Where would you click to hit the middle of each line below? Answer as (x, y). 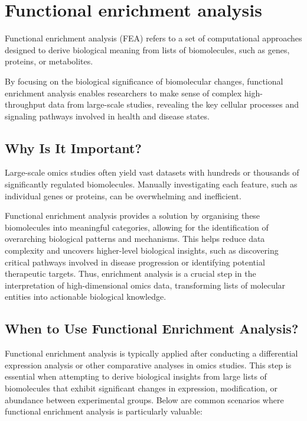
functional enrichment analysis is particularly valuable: (104, 411)
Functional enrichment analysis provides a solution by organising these (133, 216)
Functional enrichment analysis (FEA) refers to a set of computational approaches (153, 38)
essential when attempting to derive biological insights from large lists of (136, 376)
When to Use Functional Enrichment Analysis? (152, 328)
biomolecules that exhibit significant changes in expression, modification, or (141, 388)
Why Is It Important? (73, 148)
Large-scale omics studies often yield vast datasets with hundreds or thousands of (152, 172)
